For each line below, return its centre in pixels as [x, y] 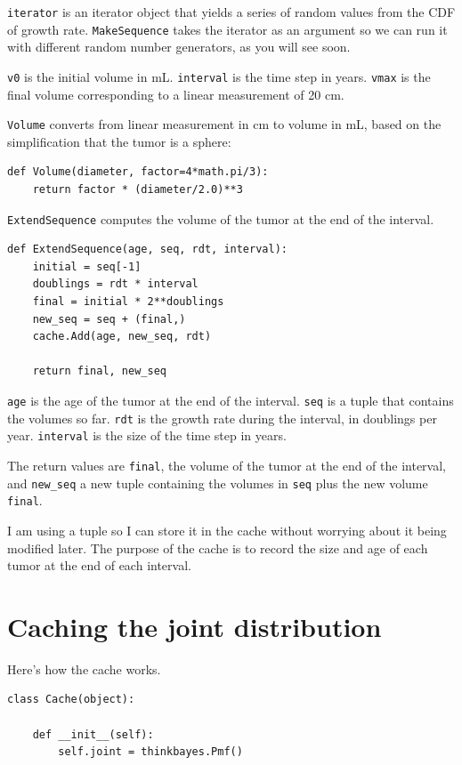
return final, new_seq [99, 371]
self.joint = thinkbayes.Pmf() [150, 752]
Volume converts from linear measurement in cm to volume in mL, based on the [224, 124]
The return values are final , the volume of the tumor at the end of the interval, [227, 465]
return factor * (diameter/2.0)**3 [138, 189]
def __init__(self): [93, 734]
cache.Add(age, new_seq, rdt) [122, 337]
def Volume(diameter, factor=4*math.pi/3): [138, 172]
